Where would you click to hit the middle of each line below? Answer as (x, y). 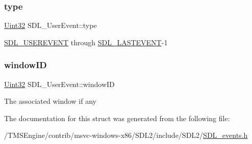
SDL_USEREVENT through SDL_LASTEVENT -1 (86, 42)
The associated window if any (50, 101)
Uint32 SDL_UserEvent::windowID (59, 84)
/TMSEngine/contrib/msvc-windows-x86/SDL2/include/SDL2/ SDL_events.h (126, 135)
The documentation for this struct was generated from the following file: (117, 118)
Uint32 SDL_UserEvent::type (51, 25)
